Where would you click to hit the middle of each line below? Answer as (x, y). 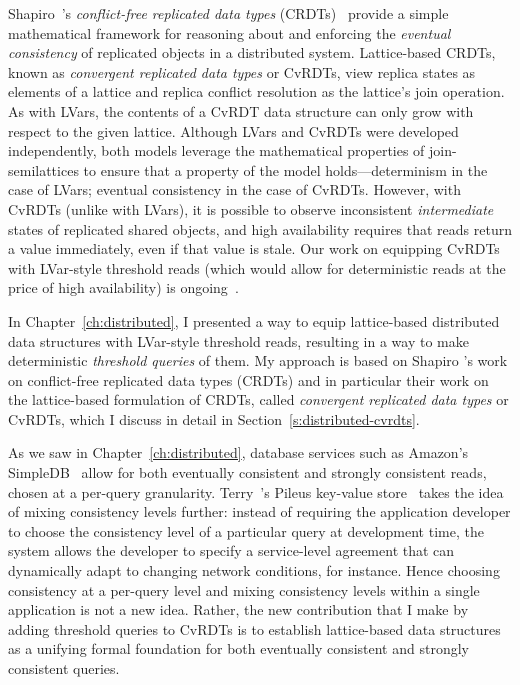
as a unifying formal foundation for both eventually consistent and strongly (238, 648)
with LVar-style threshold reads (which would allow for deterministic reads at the (257, 267)
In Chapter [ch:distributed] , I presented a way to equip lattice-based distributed (254, 320)
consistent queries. (64, 668)
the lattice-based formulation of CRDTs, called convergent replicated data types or (258, 399)
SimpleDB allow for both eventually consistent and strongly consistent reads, (247, 472)
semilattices (43, 169)
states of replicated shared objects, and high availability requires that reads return (260, 228)
